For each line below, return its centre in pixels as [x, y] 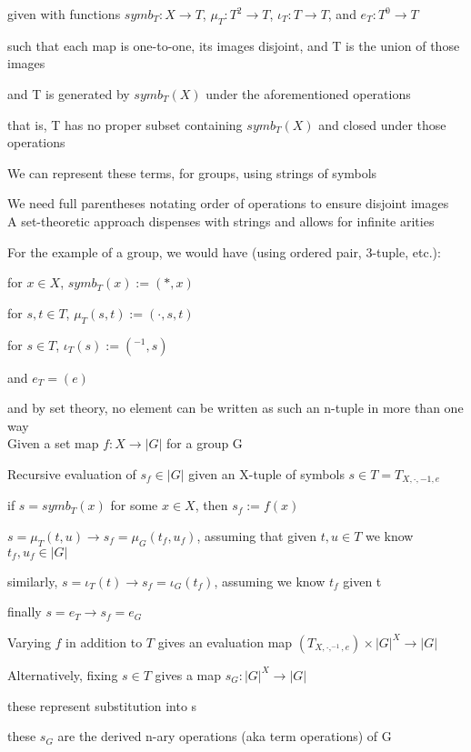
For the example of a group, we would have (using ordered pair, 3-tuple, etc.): [224, 251]
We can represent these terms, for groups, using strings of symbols [192, 172]
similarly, [33, 581]
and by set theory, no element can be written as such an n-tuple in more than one [235, 408]
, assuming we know [270, 581]
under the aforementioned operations [308, 93]
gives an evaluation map [225, 642]
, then [211, 505]
